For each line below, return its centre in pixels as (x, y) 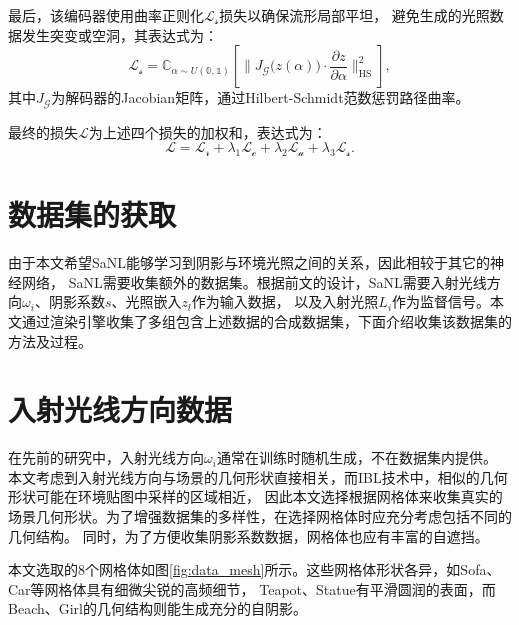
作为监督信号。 (441, 301)
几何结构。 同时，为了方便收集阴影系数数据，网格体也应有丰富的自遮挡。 (248, 535)
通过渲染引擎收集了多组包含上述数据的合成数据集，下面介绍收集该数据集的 (266, 320)
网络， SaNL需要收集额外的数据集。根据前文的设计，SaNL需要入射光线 (254, 281)
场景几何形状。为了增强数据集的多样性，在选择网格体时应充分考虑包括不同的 (260, 516)
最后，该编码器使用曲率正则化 (106, 15)
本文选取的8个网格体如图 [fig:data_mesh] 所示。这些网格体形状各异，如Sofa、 (254, 569)
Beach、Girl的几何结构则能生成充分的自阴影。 (157, 608)
